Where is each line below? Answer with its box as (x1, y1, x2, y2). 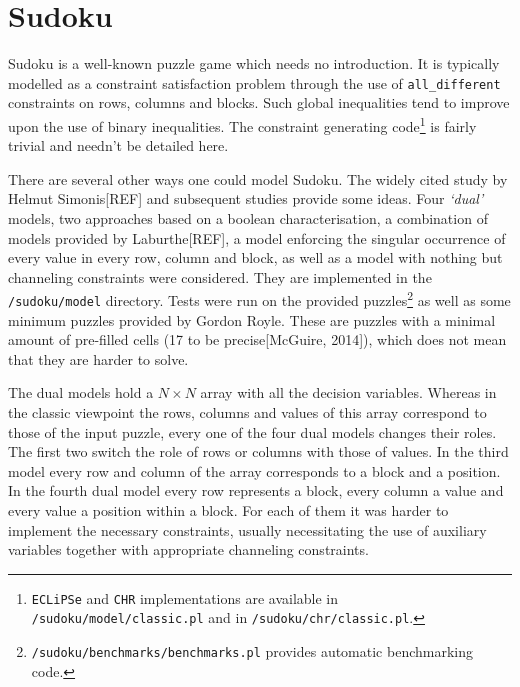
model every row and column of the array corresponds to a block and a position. (8, 460, 501, 481)
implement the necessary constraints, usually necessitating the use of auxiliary (8, 519, 487, 540)
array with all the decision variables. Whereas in (200, 382, 497, 403)
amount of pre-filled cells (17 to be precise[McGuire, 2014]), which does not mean (8, 329, 507, 350)
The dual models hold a (8, 382, 154, 403)
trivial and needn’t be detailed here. (8, 135, 229, 156)
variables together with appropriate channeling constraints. (8, 539, 369, 560)
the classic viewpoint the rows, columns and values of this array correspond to (8, 402, 487, 423)
